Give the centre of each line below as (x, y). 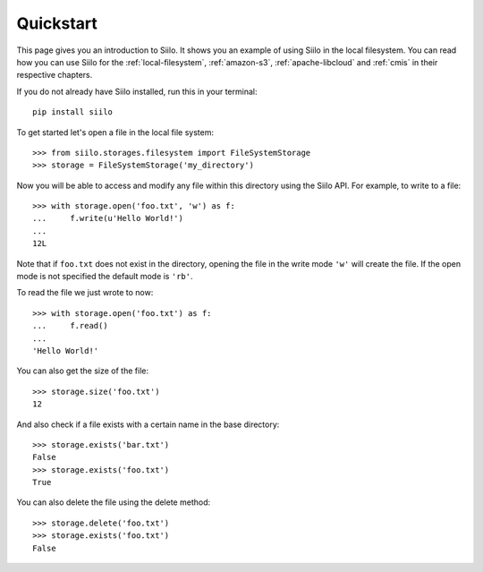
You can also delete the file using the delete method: (113, 502)
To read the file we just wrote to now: (85, 293)
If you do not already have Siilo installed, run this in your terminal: (137, 91)
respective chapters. (55, 75)
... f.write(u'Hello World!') (108, 218)
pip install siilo (73, 112)
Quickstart (57, 23)
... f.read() (70, 326)
